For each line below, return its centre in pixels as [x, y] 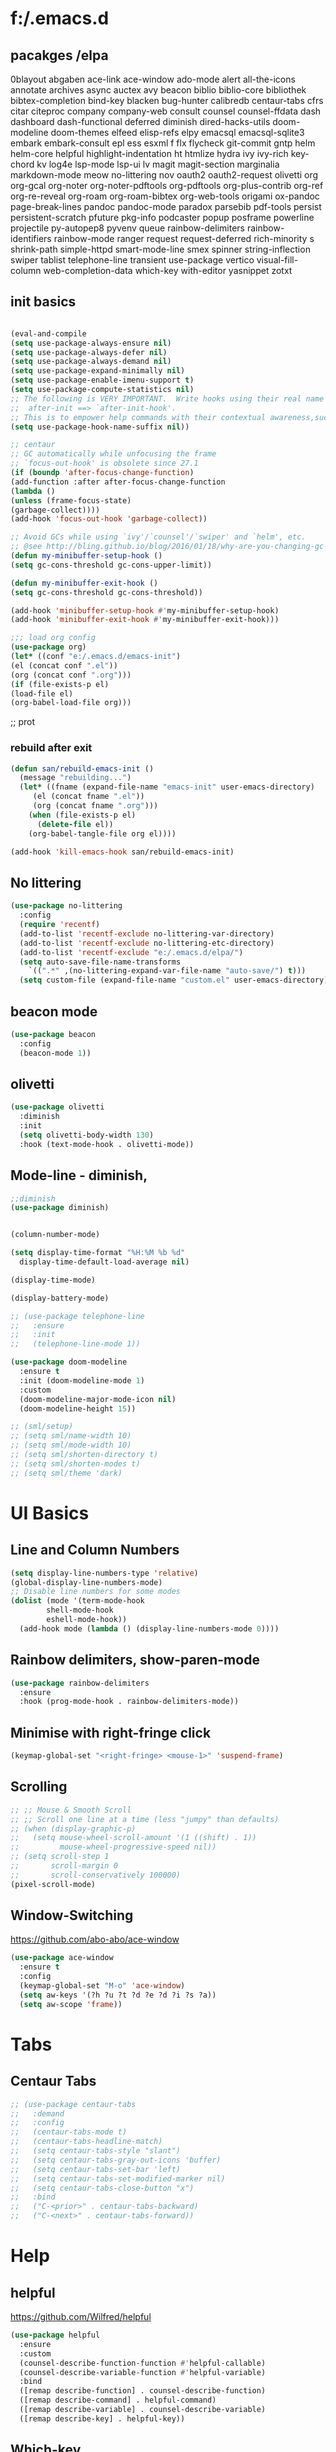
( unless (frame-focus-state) [71, 500]
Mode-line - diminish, [79, 1175]
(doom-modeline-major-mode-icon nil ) [98, 1399]
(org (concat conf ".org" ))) [71, 675]
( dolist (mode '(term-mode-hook [77, 1601]
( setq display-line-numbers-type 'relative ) [104, 1573]
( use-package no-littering [66, 906]
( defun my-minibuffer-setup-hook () [86, 556]
